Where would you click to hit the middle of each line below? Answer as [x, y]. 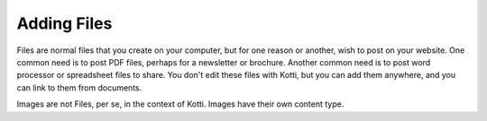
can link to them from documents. [79, 87]
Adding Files [64, 23]
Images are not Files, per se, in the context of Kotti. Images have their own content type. [180, 104]
